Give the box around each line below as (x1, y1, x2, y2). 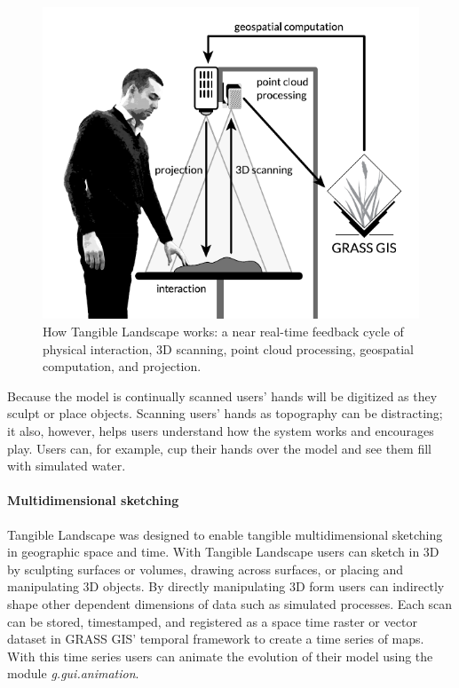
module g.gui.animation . (7, 664, 139, 683)
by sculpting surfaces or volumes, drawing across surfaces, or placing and (7, 559, 404, 578)
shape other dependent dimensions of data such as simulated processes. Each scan (7, 594, 453, 613)
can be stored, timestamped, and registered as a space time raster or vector (7, 612, 417, 630)
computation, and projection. (43, 357, 202, 376)
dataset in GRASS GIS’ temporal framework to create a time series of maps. (7, 629, 424, 648)
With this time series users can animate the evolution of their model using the (7, 646, 433, 665)
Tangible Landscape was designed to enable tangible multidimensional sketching (7, 525, 443, 543)
